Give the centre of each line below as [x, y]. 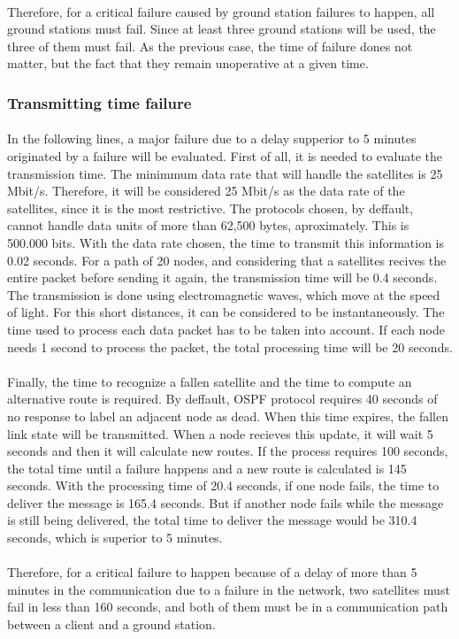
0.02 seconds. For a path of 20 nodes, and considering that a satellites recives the [227, 260]
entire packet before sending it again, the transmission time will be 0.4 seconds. [222, 277]
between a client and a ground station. [111, 624]
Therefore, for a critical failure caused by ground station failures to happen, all [221, 11]
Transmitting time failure [99, 102]
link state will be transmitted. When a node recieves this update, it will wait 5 [220, 433]
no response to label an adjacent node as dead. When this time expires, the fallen [228, 416]
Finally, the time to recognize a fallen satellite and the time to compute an [210, 381]
